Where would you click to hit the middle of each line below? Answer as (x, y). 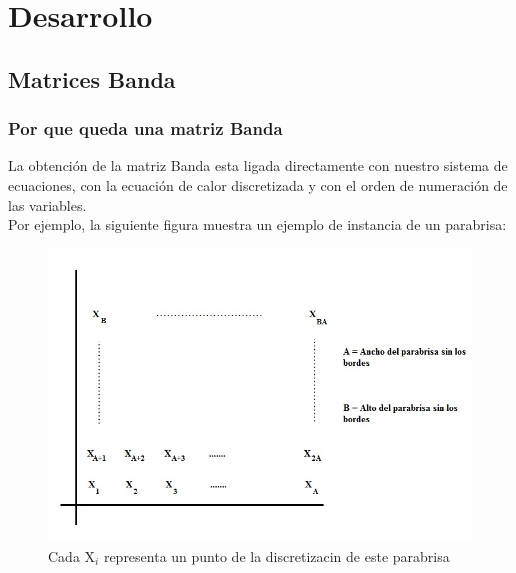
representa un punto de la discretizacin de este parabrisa (276, 555)
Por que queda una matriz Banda (145, 128)
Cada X (72, 555)
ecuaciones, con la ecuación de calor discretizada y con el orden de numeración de (258, 184)
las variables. (47, 204)
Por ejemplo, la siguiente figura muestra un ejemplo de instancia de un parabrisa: (257, 224)
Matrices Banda (92, 78)
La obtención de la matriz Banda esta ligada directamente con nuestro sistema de (258, 165)
